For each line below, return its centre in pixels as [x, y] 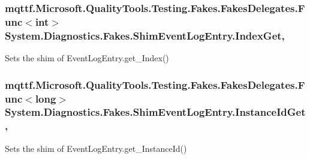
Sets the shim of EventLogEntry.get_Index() [87, 58]
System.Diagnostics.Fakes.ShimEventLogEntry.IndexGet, [145, 35]
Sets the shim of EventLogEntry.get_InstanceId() [96, 148]
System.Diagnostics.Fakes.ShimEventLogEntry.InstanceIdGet [155, 112]
